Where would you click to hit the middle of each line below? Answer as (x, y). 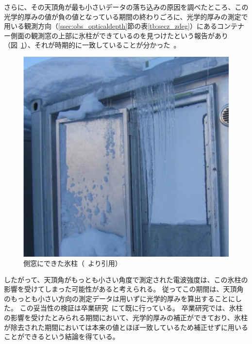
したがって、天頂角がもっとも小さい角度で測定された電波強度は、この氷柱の (126, 279)
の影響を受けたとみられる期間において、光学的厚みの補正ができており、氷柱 (126, 318)
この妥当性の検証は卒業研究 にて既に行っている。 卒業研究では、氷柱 (131, 308)
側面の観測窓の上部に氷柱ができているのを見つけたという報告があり (119, 35)
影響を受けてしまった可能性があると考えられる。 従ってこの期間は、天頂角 (124, 289)
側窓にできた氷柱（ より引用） (73, 263)
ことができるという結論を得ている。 (62, 336)
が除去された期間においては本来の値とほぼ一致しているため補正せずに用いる (126, 327)
